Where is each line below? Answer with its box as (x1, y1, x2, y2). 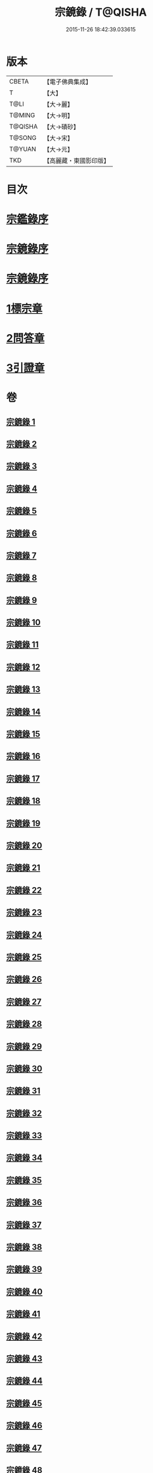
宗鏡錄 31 (6, 1086, 41, 1096)
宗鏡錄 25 (6, 952, 42, 962)
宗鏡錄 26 (6, 974, 42, 984)
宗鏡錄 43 (6, 1353, 43, 1364)
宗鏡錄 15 (6, 729, 41, 739)
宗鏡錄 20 (6, 841, 43, 850)
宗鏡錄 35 (6, 1175, 42, 1185)
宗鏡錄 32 (6, 1108, 42, 1118)
